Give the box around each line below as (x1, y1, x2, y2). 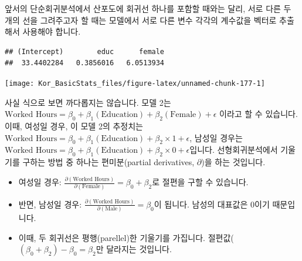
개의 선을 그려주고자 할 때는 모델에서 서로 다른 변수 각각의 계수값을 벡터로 (5, 14, 277, 26)
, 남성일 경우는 (189, 131, 243, 143)
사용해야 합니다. (22, 25, 81, 38)
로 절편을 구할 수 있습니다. (152, 176, 249, 188)
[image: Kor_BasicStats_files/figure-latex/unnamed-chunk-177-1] (5, 79, 265, 88)
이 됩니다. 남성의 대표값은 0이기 (154, 198, 270, 210)
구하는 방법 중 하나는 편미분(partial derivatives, (22, 156, 195, 168)
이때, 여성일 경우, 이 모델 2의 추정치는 (5, 120, 143, 132)
